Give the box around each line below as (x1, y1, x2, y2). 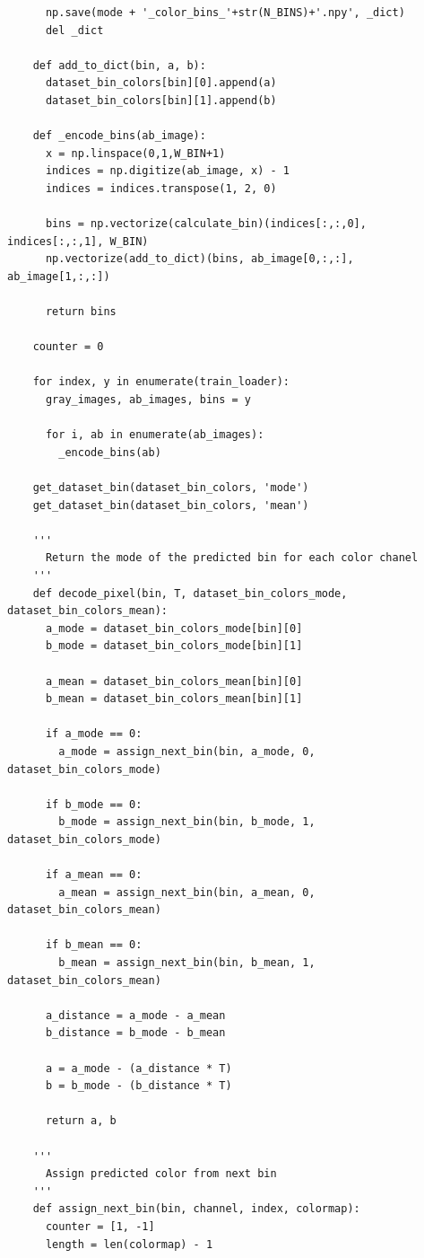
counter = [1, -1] (45, 1219, 155, 1233)
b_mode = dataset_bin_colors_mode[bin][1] (45, 639, 303, 653)
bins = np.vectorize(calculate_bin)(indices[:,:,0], (45, 217, 367, 231)
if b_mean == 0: (45, 938, 143, 952)
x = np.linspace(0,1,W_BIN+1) (45, 146, 226, 160)
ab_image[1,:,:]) (7, 269, 110, 283)
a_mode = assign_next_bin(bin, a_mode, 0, (58, 744, 316, 758)
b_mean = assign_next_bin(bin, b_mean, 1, (58, 956, 316, 970)
